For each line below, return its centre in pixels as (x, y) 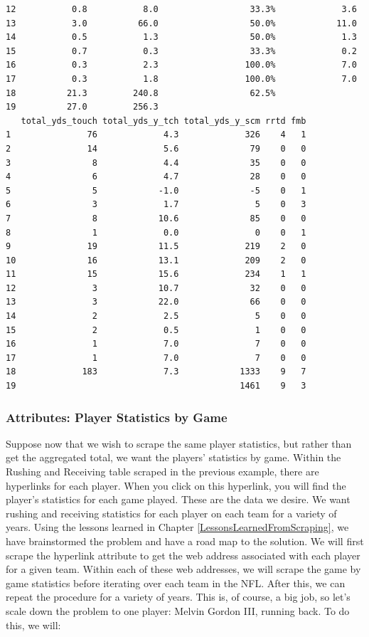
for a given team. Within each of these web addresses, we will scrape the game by (183, 569)
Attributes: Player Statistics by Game (117, 417)
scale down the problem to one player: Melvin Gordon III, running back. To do (178, 610)
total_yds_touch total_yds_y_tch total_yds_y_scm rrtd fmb (164, 121)
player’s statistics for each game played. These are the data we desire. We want (178, 499)
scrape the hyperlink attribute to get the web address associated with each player (183, 555)
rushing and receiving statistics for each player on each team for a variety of (171, 513)
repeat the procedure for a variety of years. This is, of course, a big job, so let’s (178, 597)
